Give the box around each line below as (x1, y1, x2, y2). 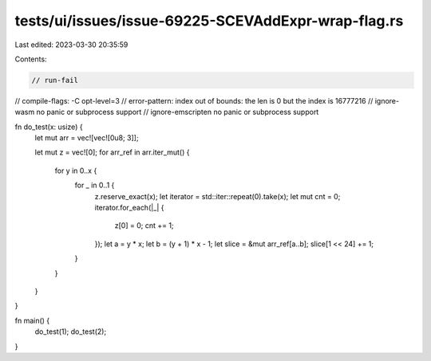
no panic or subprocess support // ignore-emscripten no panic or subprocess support (36, 108, 319, 117)
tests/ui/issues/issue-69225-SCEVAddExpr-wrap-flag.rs (14, 12, 404, 29)
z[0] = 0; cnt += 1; (114, 221, 175, 230)
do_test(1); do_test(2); (34, 327, 107, 336)
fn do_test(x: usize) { (14, 122, 83, 131)
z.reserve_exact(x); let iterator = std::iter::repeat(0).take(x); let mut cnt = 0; (94, 191, 341, 201)
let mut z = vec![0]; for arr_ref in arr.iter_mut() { (34, 147, 190, 157)
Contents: (14, 54, 47, 64)
